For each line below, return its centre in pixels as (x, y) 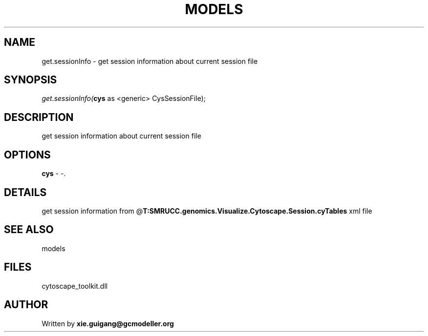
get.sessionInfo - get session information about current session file (150, 61)
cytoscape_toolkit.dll (75, 286)
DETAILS (25, 192)
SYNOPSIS (31, 80)
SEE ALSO (29, 230)
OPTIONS (27, 155)
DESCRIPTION (39, 117)
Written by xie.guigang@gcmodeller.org (108, 323)
